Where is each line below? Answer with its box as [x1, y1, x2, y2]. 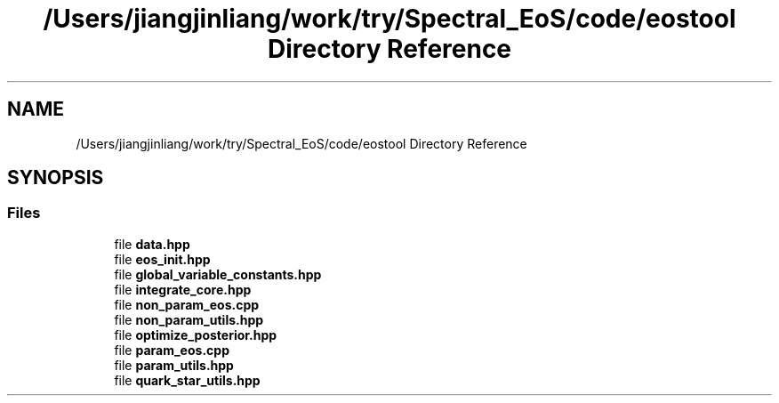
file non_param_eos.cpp [114, 296, 260, 312]
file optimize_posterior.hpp [114, 326, 277, 343]
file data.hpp [114, 236, 190, 252]
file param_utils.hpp [114, 357, 234, 373]
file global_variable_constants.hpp [114, 266, 322, 282]
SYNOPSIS [7, 166, 104, 189]
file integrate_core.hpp [114, 281, 252, 297]
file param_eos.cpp [114, 342, 229, 358]
